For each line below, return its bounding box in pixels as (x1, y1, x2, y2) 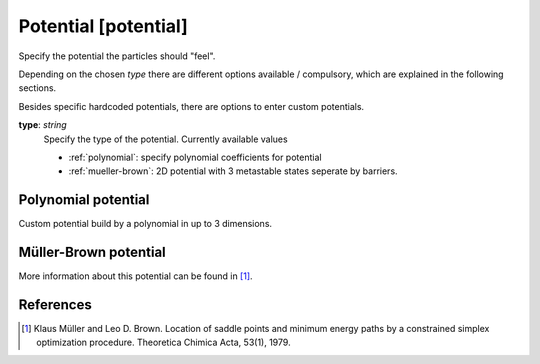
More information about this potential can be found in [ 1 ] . (18, 270, 254, 282)
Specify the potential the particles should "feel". (18, 50, 216, 62)
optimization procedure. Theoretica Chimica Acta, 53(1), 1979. (36, 336, 291, 349)
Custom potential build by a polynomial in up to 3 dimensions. (18, 218, 273, 230)
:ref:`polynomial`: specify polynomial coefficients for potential (68, 151, 322, 163)
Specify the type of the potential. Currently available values (43, 133, 289, 145)
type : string (18, 119, 67, 131)
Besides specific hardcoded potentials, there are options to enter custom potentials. (18, 100, 365, 112)
